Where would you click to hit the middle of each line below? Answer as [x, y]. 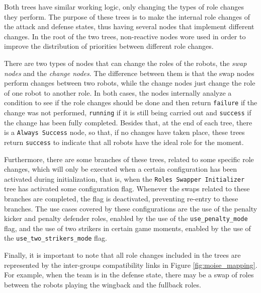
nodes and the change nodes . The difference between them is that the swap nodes [129, 73]
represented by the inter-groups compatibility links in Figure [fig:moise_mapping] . [131, 265]
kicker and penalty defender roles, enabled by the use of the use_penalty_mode [126, 218]
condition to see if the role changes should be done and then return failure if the [131, 102]
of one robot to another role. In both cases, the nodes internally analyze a [118, 92]
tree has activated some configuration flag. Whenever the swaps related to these [127, 189]
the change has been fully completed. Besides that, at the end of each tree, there [128, 122]
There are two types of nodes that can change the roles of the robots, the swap [125, 63]
